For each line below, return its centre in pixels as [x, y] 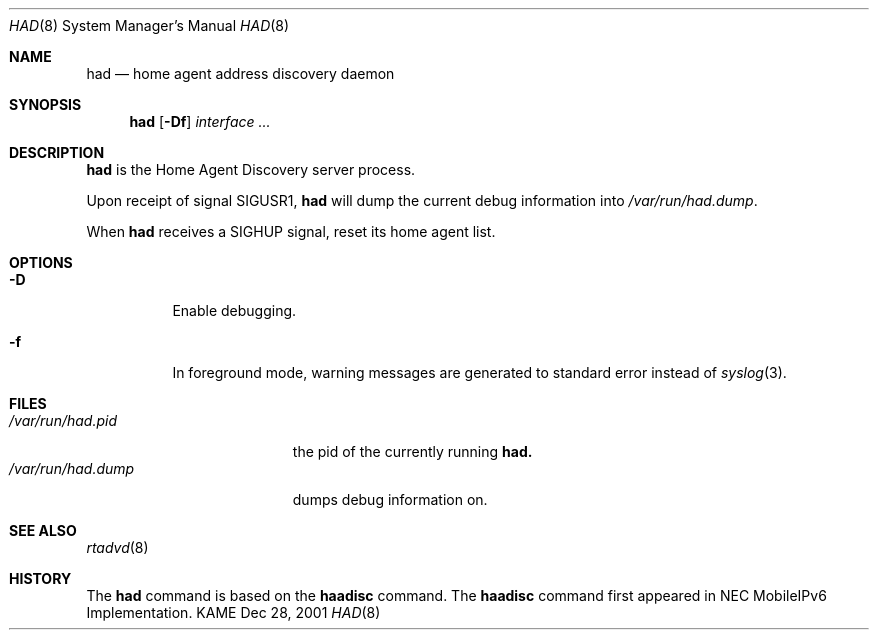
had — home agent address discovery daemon [240, 73]
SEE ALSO [43, 530]
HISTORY [40, 578]
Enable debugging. [234, 310]
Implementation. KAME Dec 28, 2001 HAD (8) [233, 612]
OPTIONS [41, 262]
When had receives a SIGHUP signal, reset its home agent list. [291, 231]
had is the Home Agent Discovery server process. [251, 169]
